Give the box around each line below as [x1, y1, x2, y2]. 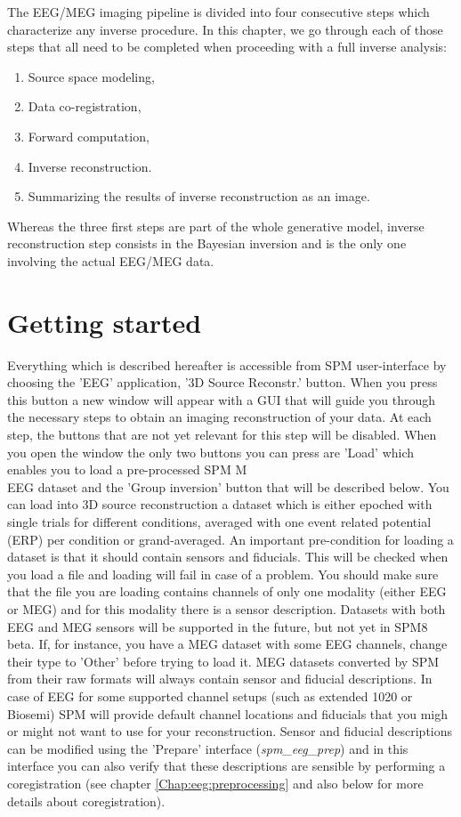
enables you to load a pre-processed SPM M [7, 460, 247, 479]
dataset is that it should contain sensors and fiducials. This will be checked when [7, 547, 449, 566]
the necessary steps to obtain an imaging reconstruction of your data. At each [7, 408, 432, 426]
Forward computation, [28, 126, 150, 145]
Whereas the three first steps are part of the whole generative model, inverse [7, 216, 425, 235]
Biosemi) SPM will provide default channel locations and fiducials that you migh [7, 704, 448, 723]
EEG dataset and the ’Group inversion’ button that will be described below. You [7, 477, 449, 496]
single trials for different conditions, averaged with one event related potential [7, 513, 432, 530]
